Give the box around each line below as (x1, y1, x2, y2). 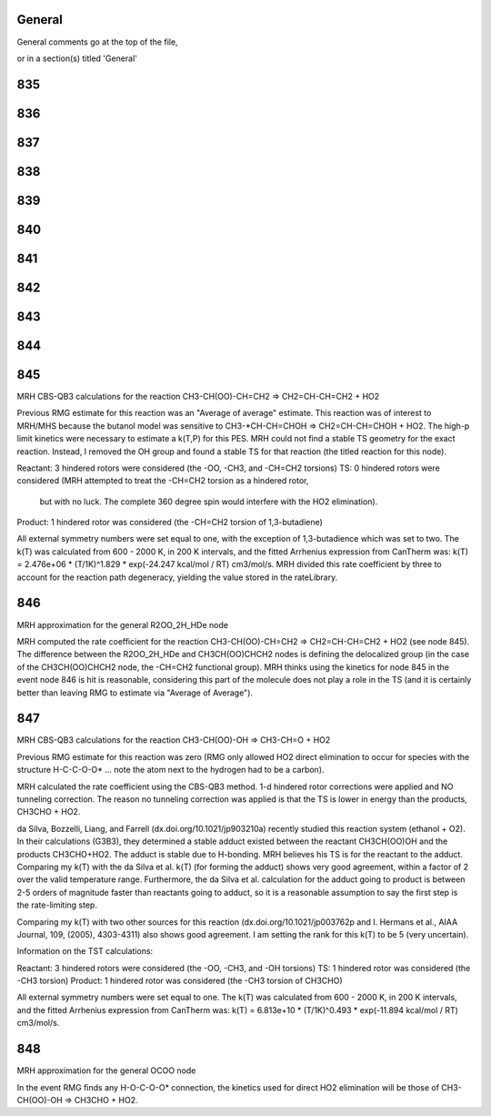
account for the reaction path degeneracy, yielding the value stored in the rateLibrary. (16, 572, 338, 583)
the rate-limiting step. (16, 899, 97, 910)
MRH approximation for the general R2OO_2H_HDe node (16, 619, 229, 630)
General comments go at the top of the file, (16, 36, 178, 47)
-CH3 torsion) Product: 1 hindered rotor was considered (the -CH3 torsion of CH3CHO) (16, 975, 343, 987)
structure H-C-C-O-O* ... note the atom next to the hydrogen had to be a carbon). (16, 765, 325, 776)
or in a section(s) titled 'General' (16, 53, 138, 64)
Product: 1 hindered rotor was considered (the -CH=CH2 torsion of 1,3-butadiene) (16, 517, 323, 528)
